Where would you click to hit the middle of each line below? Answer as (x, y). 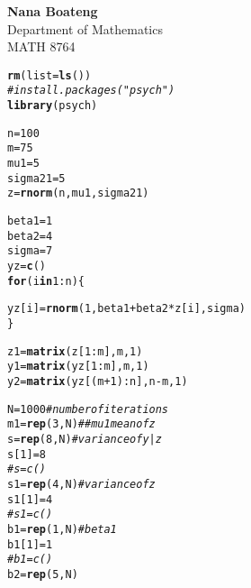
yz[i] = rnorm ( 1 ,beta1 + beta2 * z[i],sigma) (126, 309)
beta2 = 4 (30, 236)
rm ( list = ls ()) (49, 75)
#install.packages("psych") (91, 91)
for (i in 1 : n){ (46, 281)
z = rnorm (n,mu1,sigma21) (78, 193)
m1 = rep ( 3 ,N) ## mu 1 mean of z (81, 424)
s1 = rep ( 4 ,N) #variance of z (81, 484)
